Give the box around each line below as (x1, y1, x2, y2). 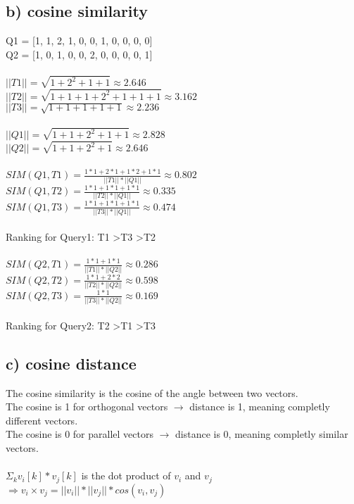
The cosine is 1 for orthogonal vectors (6, 399, 168, 414)
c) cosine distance (6, 352, 137, 374)
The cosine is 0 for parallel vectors (6, 427, 153, 441)
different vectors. (6, 412, 78, 427)
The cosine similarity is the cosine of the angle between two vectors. (6, 385, 298, 400)
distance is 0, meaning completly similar (175, 427, 348, 441)
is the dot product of (81, 468, 171, 483)
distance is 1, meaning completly (189, 399, 330, 414)
